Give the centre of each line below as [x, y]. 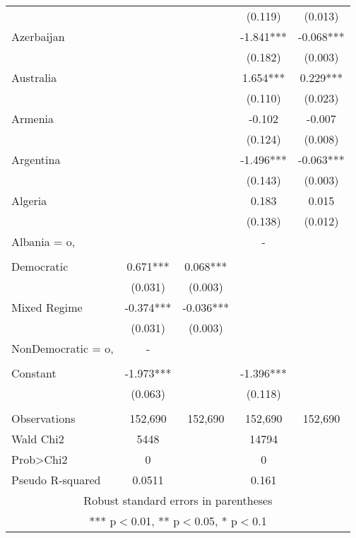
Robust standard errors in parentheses [178, 500]
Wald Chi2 [38, 439]
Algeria [29, 200]
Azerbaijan [38, 36]
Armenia [33, 118]
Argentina [36, 159]
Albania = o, [43, 241]
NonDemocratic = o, [63, 348]
